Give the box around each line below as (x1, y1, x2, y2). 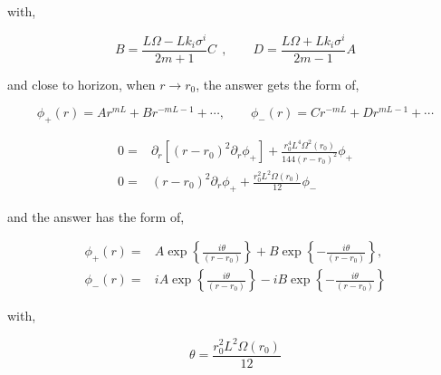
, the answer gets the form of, (196, 74, 360, 93)
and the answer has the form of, (7, 207, 185, 226)
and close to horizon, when (7, 74, 156, 93)
